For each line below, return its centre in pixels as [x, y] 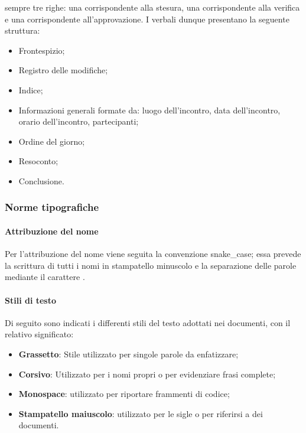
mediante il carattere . [45, 277]
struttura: [22, 30]
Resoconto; [38, 161]
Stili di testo [31, 300]
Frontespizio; [42, 50]
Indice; [31, 89]
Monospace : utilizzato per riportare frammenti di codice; [124, 394]
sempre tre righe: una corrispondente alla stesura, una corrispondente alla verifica [152, 7]
